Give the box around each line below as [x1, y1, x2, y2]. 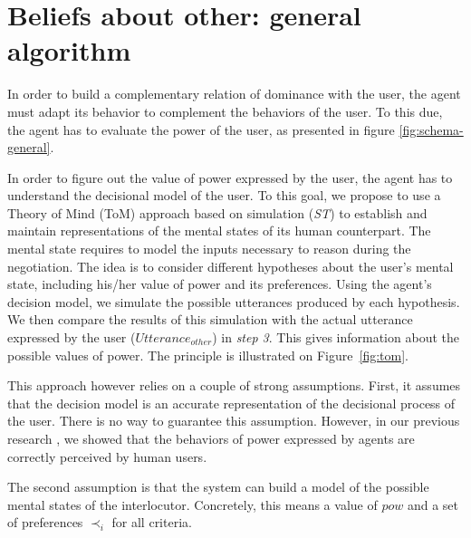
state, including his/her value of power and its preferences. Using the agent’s [7, 274, 432, 293]
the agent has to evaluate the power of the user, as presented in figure [7, 120, 395, 139]
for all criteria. [111, 513, 192, 532]
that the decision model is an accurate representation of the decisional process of [7, 393, 456, 412]
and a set [407, 495, 458, 514]
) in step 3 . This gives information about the [212, 328, 459, 347]
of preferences [7, 513, 83, 532]
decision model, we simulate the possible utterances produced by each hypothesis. [7, 292, 460, 311]
